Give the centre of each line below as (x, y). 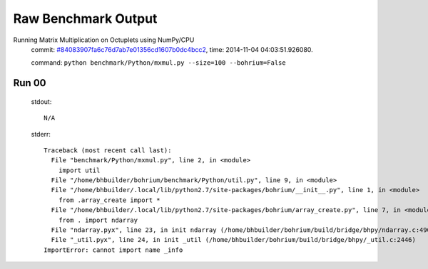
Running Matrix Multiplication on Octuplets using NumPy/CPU (104, 40)
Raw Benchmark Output (85, 19)
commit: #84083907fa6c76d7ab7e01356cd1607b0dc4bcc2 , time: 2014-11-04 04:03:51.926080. (172, 49)
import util (79, 170)
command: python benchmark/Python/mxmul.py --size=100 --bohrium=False (158, 63)
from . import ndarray (98, 220)
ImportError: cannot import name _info (113, 250)
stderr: (41, 134)
